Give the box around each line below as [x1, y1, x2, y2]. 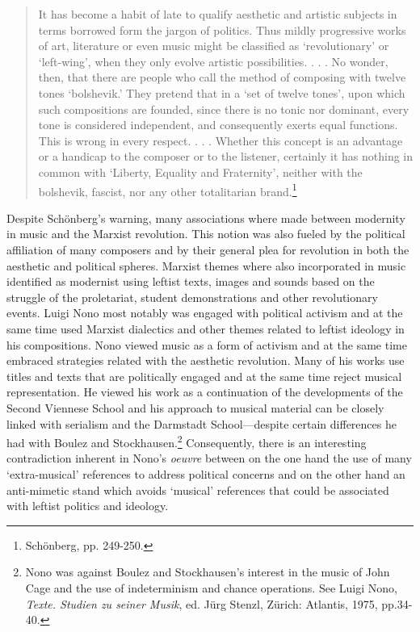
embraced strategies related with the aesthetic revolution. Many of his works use [6, 352, 405, 369]
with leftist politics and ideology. [6, 497, 169, 514]
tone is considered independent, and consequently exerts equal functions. [38, 116, 398, 133]
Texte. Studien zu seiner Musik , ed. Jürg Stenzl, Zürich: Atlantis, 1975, [25, 595, 378, 612]
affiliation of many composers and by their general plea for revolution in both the [6, 241, 409, 257]
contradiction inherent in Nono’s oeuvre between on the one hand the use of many [6, 450, 412, 467]
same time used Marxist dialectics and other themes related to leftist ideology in [6, 320, 405, 337]
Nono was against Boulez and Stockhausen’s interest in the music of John [25, 563, 390, 580]
